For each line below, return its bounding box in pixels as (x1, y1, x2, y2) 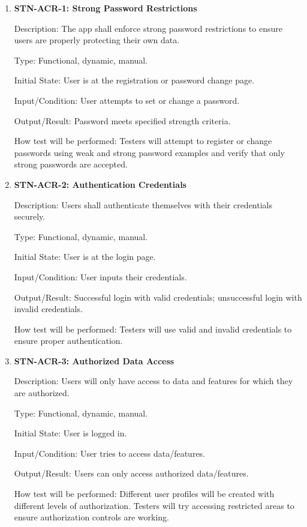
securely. (14, 210, 46, 223)
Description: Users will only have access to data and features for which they (14, 375, 293, 387)
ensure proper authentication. (14, 334, 123, 347)
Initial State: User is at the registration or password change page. (14, 74, 255, 86)
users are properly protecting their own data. (14, 34, 180, 46)
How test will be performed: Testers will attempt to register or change (14, 134, 272, 147)
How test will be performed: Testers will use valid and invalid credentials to (14, 322, 292, 335)
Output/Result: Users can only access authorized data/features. (14, 467, 249, 480)
